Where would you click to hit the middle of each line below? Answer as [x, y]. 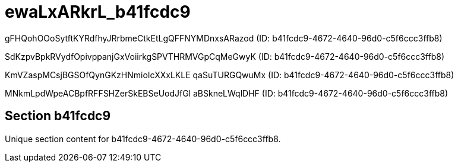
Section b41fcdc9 [58, 116]
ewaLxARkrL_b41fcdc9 [98, 12]
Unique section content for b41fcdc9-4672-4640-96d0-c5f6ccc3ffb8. [143, 139]
